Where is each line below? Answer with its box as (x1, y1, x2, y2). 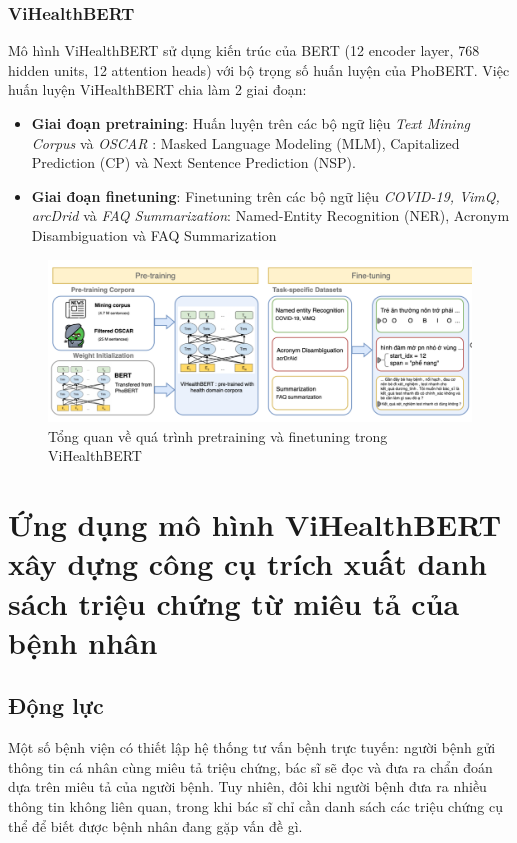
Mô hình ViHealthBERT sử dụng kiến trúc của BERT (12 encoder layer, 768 (8, 40, 480, 61)
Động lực (8, 690, 104, 721)
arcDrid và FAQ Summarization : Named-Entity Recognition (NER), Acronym (31, 205, 510, 226)
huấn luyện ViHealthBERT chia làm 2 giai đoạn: (8, 79, 307, 100)
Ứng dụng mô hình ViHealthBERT (8, 504, 502, 545)
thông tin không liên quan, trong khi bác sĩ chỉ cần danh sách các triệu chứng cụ (8, 795, 503, 816)
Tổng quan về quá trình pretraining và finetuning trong (48, 425, 388, 446)
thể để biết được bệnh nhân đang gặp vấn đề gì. (8, 815, 303, 836)
